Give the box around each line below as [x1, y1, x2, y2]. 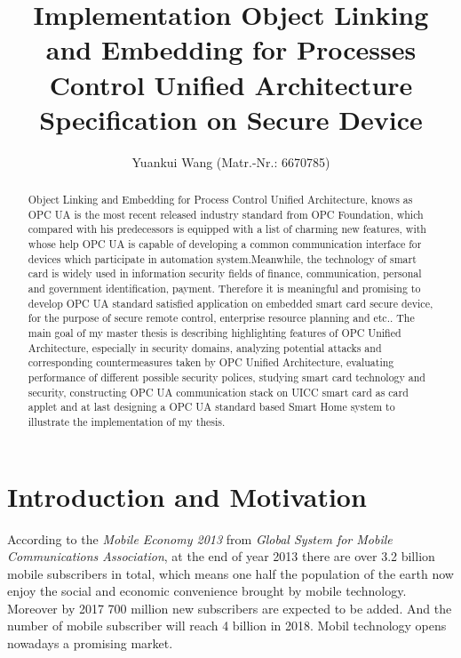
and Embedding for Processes [45, 31, 417, 68]
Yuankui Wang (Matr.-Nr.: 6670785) [131, 152, 330, 171]
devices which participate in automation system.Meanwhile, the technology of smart [28, 251, 417, 266]
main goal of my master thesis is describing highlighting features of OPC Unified [28, 325, 401, 340]
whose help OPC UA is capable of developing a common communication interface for [28, 237, 422, 252]
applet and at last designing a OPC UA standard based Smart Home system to [28, 399, 395, 414]
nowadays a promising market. [7, 634, 173, 653]
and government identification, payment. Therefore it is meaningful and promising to [28, 281, 421, 296]
